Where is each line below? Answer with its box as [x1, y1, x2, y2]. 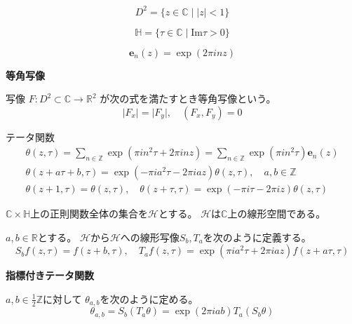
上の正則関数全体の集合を [30, 206, 149, 221]
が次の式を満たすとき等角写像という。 [100, 91, 276, 106]
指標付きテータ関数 [6, 268, 94, 283]
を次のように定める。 [100, 291, 198, 306]
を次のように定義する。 [203, 229, 311, 244]
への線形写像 [120, 229, 180, 244]
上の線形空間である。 [227, 206, 326, 221]
